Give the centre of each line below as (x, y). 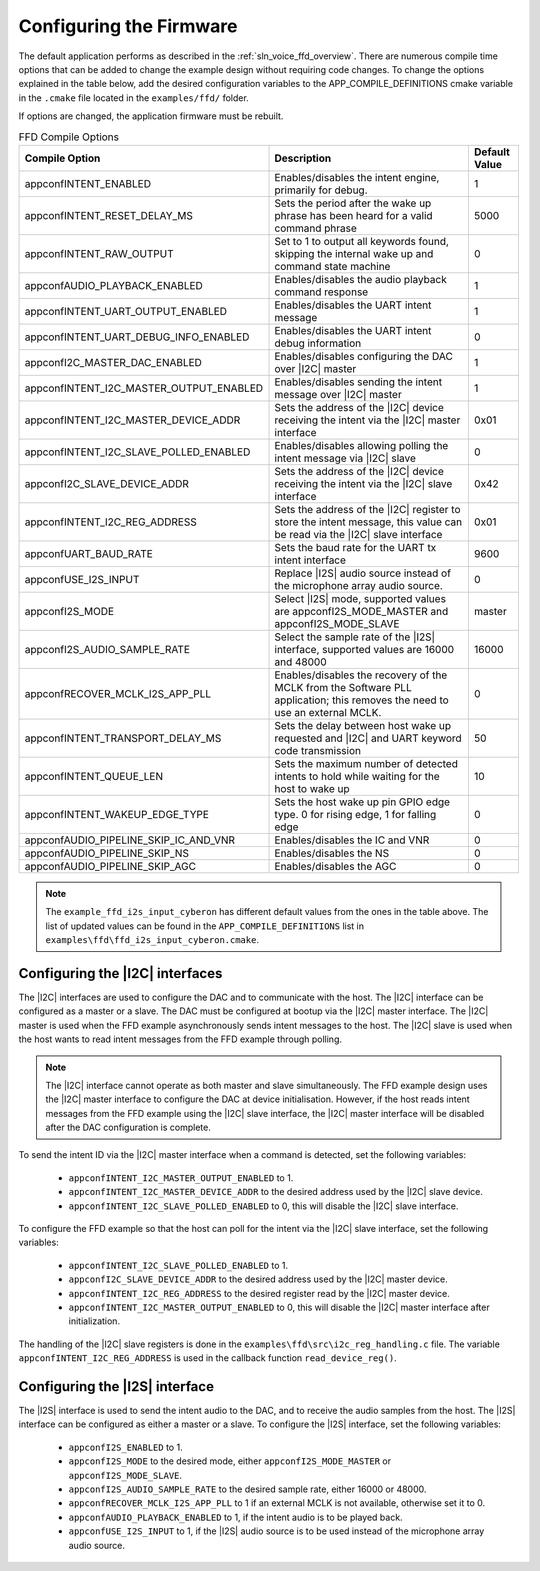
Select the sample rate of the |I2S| (354, 637)
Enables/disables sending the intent (358, 382)
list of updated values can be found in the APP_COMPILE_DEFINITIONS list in (205, 926)
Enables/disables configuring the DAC (364, 356)
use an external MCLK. (328, 712)
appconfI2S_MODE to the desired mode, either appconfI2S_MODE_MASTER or (230, 1461)
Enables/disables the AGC (335, 866)
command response (321, 292)
